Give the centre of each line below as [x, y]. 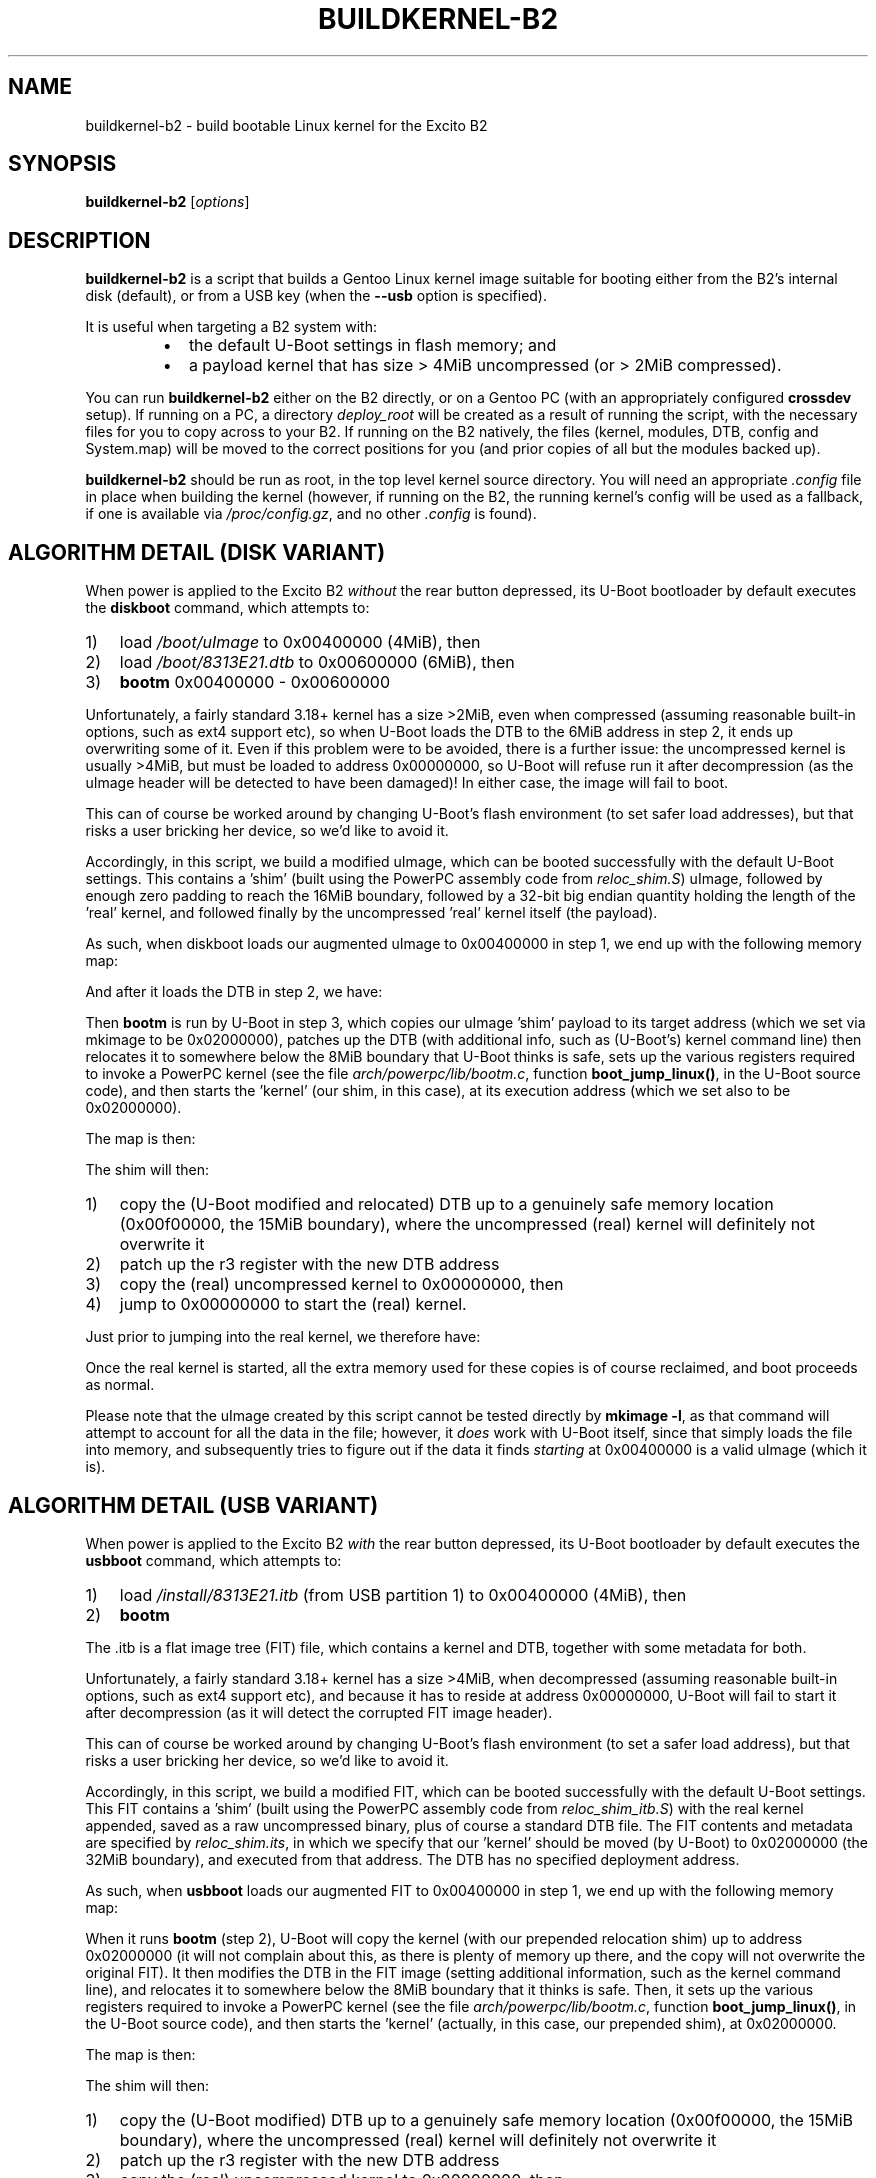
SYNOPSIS [62, 164]
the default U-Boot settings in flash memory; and [372, 345]
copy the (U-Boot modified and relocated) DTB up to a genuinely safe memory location [446, 1204]
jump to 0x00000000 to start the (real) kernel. [293, 1304]
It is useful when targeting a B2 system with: [231, 327]
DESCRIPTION [79, 240]
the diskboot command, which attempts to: [227, 608]
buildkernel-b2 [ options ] [167, 202]
